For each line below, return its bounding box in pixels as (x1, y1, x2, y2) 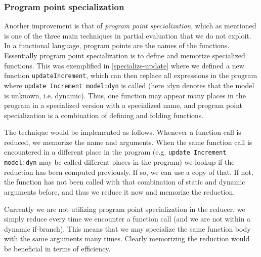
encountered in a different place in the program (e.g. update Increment (4, 146, 227, 157)
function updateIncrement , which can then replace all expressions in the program (4, 70, 257, 81)
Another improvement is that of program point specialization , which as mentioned (4, 20, 256, 31)
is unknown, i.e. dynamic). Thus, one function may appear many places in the (4, 90, 246, 100)
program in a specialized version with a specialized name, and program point (4, 100, 242, 111)
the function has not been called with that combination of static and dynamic (4, 176, 245, 187)
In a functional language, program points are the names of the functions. (4, 40, 230, 51)
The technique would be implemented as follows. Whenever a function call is (4, 127, 241, 137)
